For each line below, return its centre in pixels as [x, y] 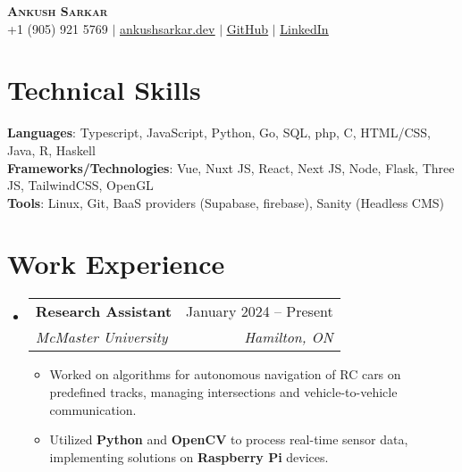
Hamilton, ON [289, 337]
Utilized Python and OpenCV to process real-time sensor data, [229, 439]
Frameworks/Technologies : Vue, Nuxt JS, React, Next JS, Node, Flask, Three [231, 167]
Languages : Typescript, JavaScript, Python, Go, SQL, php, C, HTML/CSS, [219, 132]
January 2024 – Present [260, 311]
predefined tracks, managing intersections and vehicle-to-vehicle [223, 392]
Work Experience [116, 264]
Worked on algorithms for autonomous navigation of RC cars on [225, 374]
